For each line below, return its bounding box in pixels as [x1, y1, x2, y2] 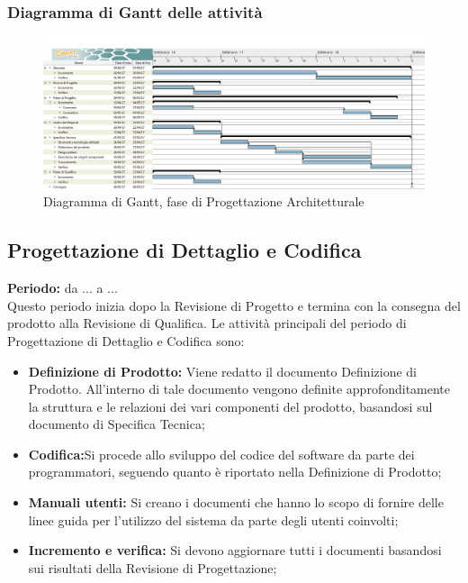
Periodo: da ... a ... [7, 278, 118, 297]
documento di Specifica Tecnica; [28, 414, 205, 433]
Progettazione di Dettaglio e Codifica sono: [7, 331, 245, 350]
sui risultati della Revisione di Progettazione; [28, 558, 277, 577]
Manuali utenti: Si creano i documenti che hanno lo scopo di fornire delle [28, 493, 444, 512]
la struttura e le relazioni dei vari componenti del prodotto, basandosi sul [28, 396, 433, 415]
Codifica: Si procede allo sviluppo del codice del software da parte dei [28, 444, 415, 463]
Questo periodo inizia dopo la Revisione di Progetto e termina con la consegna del [7, 296, 461, 314]
